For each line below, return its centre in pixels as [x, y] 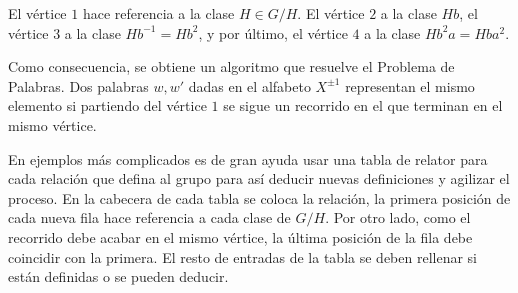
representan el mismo [410, 85]
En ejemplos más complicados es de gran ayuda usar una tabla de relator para [248, 158]
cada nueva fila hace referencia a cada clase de [149, 217]
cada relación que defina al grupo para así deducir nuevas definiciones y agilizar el [259, 178]
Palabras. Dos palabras [78, 85]
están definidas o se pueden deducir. [118, 276]
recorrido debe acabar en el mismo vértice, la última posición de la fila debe [240, 236]
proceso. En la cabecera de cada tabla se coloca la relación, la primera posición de [259, 197]
